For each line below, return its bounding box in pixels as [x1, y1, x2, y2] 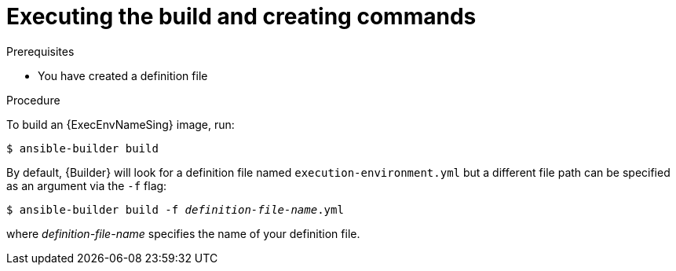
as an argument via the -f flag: [6, 178, 167, 192]
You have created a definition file [38, 68, 208, 82]
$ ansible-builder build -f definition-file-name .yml [6, 203, 344, 216]
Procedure [6, 93, 60, 107]
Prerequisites [6, 44, 75, 58]
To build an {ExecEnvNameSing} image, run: [6, 117, 235, 131]
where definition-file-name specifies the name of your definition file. [6, 226, 360, 240]
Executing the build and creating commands [6, 3, 477, 30]
